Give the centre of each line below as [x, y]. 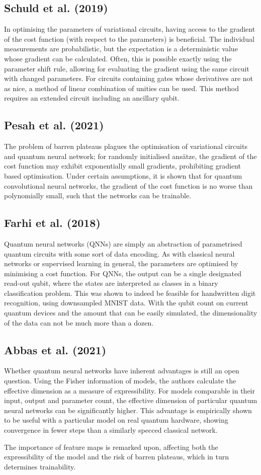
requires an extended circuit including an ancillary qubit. [92, 98]
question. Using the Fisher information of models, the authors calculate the [120, 381]
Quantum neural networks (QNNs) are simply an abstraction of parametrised [123, 243]
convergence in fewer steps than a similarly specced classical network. [111, 430]
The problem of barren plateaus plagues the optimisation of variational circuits [126, 146]
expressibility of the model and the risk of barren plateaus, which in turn [116, 457]
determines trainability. [40, 466]
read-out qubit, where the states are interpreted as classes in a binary [111, 283]
